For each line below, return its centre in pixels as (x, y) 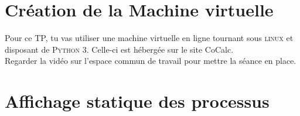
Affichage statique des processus (137, 101)
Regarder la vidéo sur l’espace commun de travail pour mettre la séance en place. (151, 61)
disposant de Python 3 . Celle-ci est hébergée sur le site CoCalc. (119, 49)
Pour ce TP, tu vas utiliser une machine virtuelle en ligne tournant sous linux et (149, 38)
